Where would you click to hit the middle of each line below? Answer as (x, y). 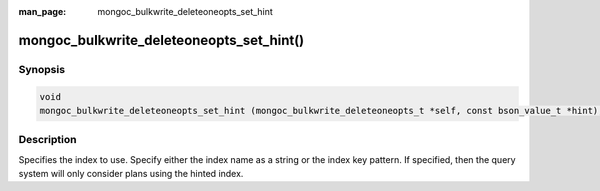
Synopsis (41, 69)
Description (47, 140)
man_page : (42, 11)
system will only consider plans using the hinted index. (131, 174)
